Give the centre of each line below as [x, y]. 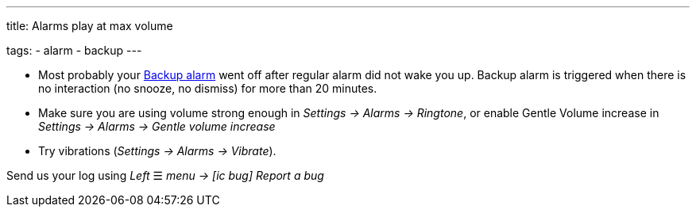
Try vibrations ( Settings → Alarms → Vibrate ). [157, 151]
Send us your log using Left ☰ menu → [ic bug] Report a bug [165, 175]
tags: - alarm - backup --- [74, 50]
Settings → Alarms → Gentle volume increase [157, 126]
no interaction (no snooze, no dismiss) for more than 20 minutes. [208, 88]
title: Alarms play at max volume [90, 26]
